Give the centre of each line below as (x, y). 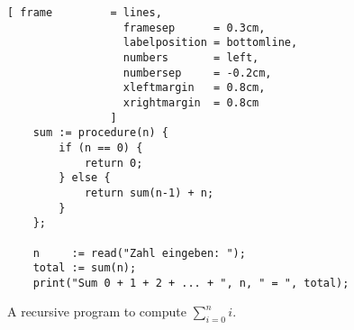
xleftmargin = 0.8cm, (194, 88)
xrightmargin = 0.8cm (191, 102)
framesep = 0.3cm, (194, 27)
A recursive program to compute (97, 312)
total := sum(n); (85, 268)
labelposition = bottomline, (210, 43)
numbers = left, (191, 57)
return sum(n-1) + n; (149, 192)
